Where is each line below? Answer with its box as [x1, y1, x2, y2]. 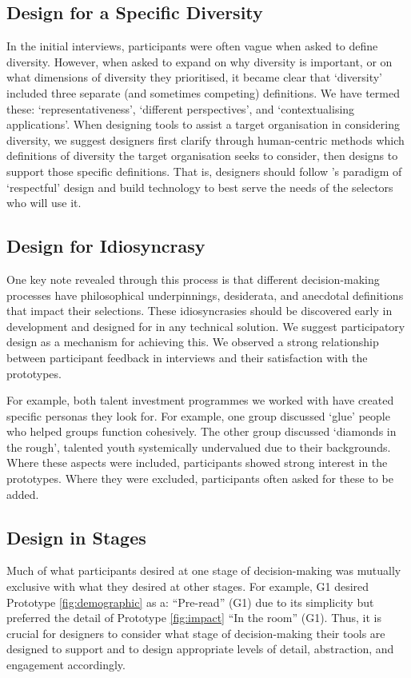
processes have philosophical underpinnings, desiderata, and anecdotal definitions [6, 286, 404, 303]
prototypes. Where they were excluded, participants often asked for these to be [6, 470, 393, 487]
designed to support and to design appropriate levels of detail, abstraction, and [6, 640, 394, 657]
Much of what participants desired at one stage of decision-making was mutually [6, 562, 401, 579]
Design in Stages [6, 524, 146, 549]
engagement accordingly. [6, 656, 126, 673]
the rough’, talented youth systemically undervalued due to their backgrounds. [6, 438, 391, 455]
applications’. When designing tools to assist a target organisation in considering [6, 116, 400, 133]
